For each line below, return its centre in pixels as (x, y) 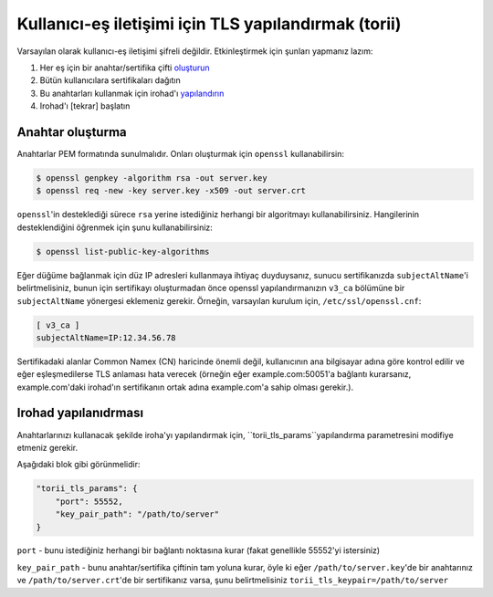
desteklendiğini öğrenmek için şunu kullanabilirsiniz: (115, 227)
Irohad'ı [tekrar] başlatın (85, 106)
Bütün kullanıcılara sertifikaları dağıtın (110, 80)
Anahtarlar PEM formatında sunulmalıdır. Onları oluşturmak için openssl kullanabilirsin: (181, 154)
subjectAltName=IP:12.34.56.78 (106, 337)
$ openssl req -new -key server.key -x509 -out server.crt (171, 191)
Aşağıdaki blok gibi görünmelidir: (79, 465)
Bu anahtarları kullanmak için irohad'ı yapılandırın (132, 93)
